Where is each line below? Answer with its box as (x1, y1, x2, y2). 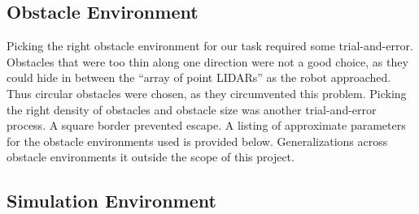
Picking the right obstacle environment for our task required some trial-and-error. (7, 37, 413, 54)
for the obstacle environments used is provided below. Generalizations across (7, 132, 388, 149)
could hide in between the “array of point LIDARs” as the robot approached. (7, 69, 391, 86)
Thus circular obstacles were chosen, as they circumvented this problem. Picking (7, 84, 407, 101)
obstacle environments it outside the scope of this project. (7, 148, 295, 165)
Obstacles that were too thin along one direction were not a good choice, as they (7, 53, 408, 70)
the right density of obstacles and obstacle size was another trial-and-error (7, 101, 377, 118)
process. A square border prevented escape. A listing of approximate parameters (7, 117, 406, 134)
